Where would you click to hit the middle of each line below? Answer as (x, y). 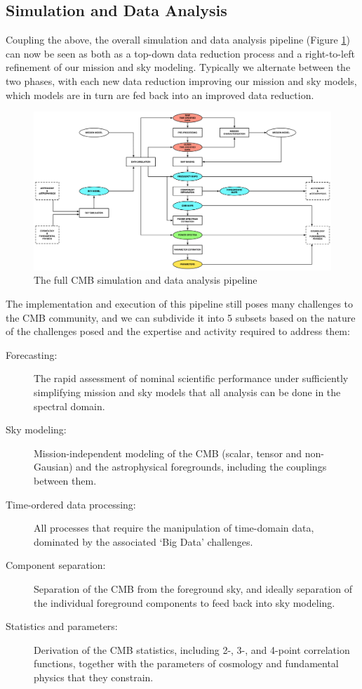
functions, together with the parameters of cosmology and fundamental (186, 663)
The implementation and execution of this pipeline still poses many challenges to (180, 304)
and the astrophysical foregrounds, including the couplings (201, 467)
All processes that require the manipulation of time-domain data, (174, 528)
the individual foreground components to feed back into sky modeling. (185, 602)
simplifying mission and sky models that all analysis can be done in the (187, 392)
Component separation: (56, 565)
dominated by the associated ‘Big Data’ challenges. (143, 541)
